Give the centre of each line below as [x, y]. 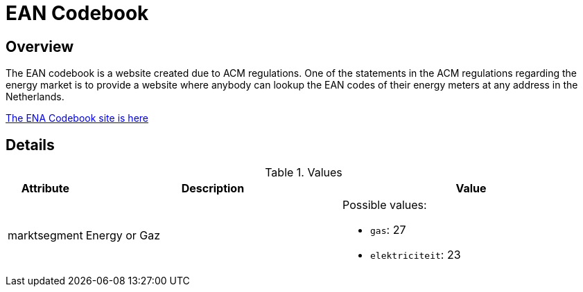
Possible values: [385, 205]
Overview [40, 46]
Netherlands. [35, 97]
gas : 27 [388, 230]
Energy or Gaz [123, 236]
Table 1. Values [304, 173]
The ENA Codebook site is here [77, 118]
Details [30, 145]
